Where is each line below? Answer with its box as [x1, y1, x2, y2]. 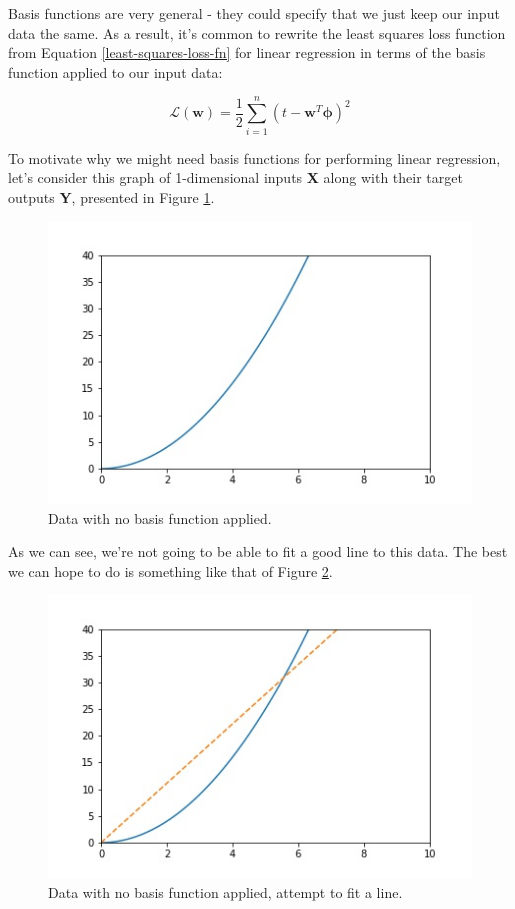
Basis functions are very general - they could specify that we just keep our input [8, 3, 500, 23]
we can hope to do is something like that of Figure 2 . [8, 560, 333, 581]
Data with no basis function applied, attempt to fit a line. [48, 881, 403, 902]
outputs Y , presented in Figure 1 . [8, 186, 215, 207]
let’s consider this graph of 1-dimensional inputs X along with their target [8, 167, 463, 188]
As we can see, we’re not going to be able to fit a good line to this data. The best [8, 541, 508, 562]
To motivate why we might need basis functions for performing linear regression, [8, 147, 501, 168]
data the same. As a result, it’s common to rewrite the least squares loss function [8, 22, 506, 43]
